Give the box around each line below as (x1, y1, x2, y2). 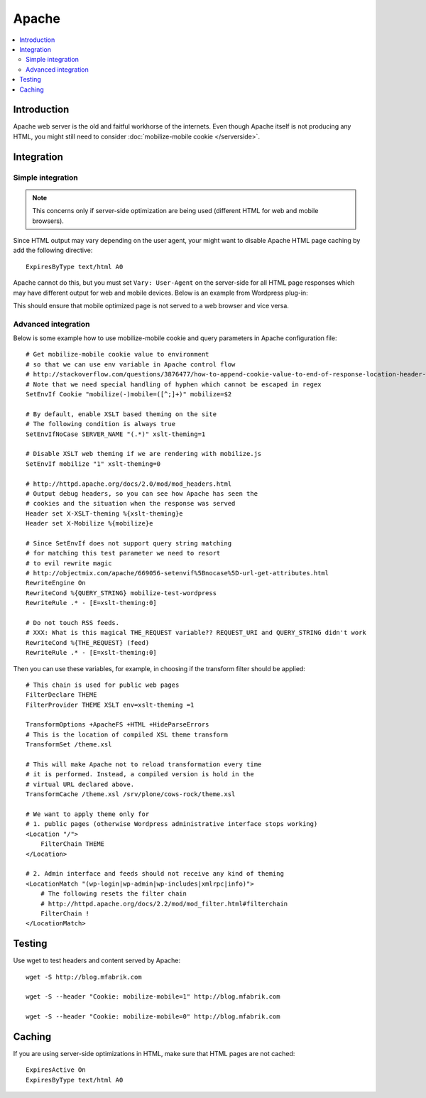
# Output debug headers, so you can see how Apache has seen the (26, 489, 258, 497)
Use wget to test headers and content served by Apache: (13, 956, 181, 965)
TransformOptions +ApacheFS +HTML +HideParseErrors (26, 721, 209, 729)
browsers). (32, 217, 64, 225)
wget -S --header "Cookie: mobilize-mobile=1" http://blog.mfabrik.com (26, 993, 280, 1001)
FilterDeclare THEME (26, 691, 97, 699)
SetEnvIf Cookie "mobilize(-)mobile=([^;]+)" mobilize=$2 (26, 390, 232, 398)
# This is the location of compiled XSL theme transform (26, 730, 229, 739)
